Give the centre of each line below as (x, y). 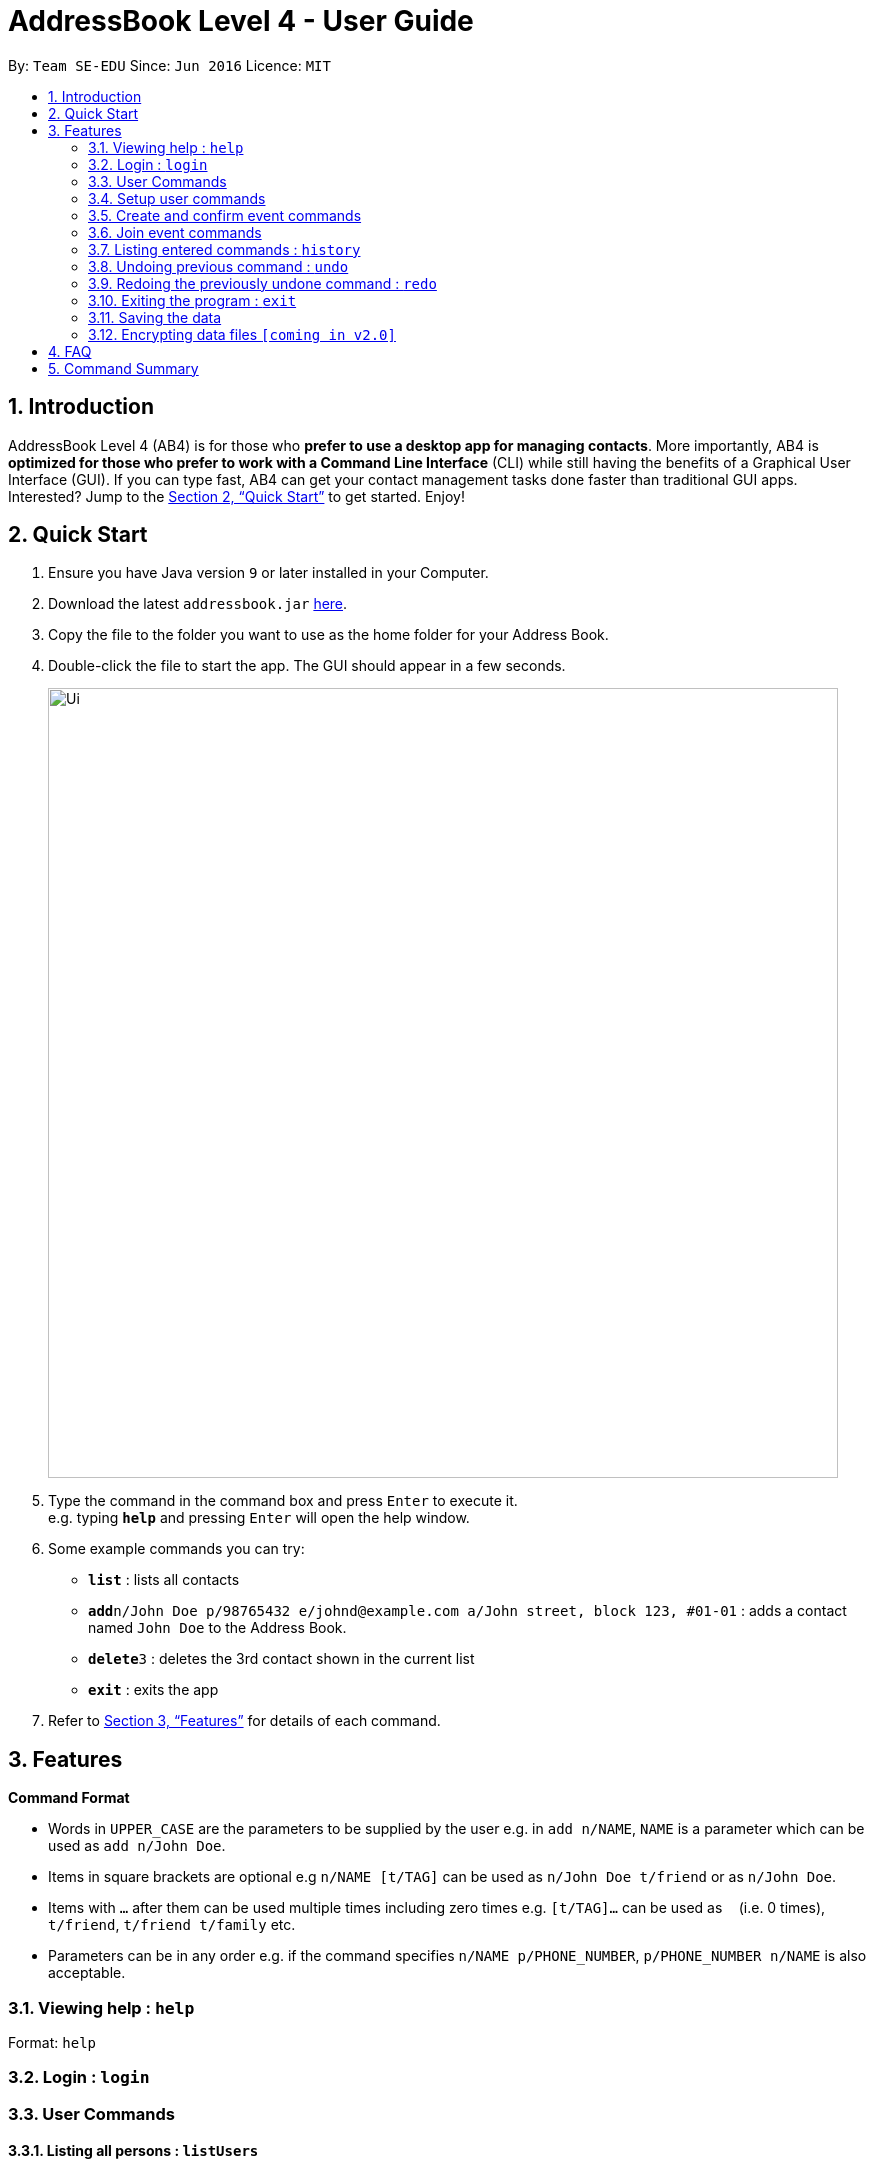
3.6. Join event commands (175, 232)
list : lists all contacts (164, 1580)
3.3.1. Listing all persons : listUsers (133, 2151)
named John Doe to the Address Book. (217, 1628)
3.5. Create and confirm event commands (225, 215)
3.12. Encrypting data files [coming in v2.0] (242, 334)
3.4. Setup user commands (177, 198)
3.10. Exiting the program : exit (192, 300)
